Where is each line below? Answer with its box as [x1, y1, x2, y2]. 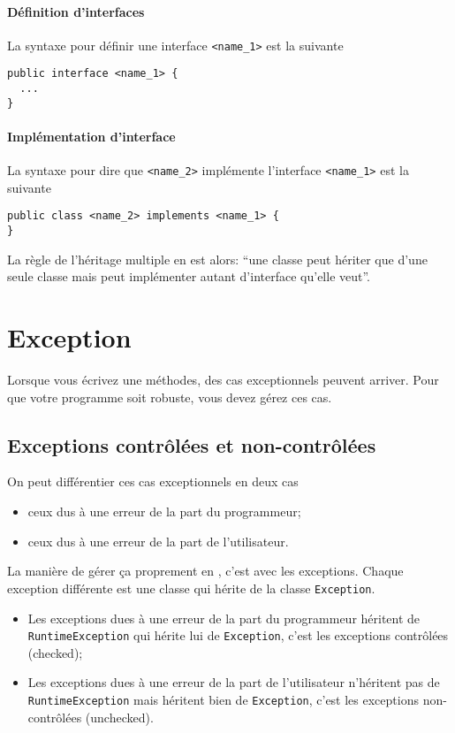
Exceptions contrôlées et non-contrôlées [7, 431, 376, 458]
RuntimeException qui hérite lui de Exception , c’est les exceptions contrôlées [27, 626, 449, 645]
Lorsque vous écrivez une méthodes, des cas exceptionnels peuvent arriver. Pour [7, 370, 439, 389]
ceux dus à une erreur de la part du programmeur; [27, 502, 301, 521]
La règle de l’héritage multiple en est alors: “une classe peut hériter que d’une [7, 249, 428, 268]
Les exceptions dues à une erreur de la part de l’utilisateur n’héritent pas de [27, 673, 440, 691]
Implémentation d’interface [7, 127, 176, 146]
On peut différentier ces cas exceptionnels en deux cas [7, 472, 299, 491]
